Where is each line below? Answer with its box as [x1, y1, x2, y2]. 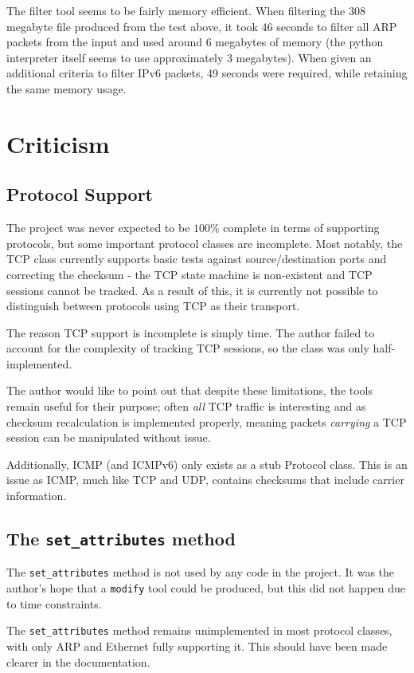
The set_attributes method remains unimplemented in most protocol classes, [6, 622, 393, 639]
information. [6, 487, 67, 504]
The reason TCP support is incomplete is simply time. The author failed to [6, 324, 375, 340]
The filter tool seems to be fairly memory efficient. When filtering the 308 [6, 2, 365, 18]
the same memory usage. [6, 80, 127, 96]
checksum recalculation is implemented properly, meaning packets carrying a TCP [6, 413, 407, 430]
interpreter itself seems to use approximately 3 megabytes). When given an [6, 49, 372, 65]
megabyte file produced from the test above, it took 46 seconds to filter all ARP [6, 18, 397, 34]
